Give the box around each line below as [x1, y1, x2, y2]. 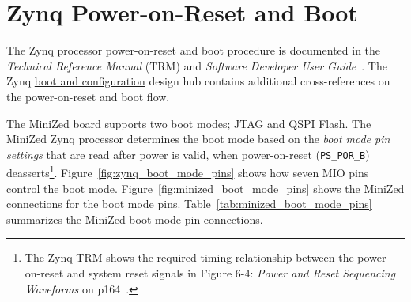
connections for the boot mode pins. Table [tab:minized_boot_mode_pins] [6, 195, 372, 212]
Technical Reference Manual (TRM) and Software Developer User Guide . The [6, 57, 387, 74]
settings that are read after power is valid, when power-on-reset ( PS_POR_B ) [6, 145, 370, 162]
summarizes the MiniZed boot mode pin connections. [6, 210, 263, 227]
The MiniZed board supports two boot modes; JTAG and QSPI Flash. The [6, 115, 371, 131]
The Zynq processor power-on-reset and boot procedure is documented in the [6, 42, 381, 59]
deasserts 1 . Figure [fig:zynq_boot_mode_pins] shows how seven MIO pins [6, 162, 369, 180]
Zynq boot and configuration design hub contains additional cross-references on [6, 73, 390, 89]
